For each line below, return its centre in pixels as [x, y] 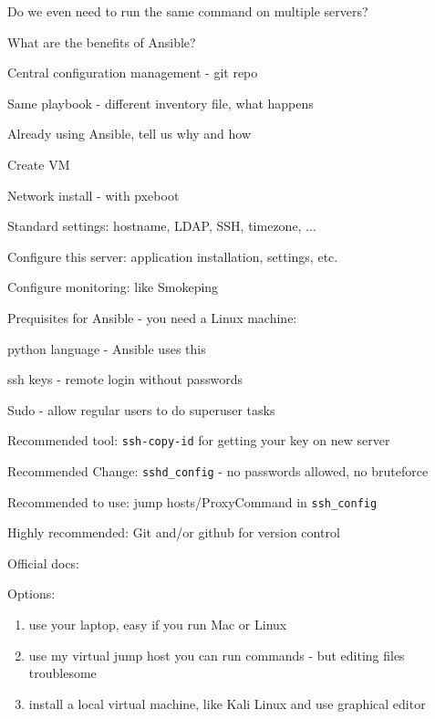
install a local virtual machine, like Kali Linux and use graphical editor [227, 703]
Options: [31, 594]
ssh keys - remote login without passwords [125, 379]
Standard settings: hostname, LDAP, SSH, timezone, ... [162, 226]
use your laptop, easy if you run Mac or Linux [158, 625]
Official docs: [44, 563]
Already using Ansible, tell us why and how [129, 134]
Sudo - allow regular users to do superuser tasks [141, 409]
